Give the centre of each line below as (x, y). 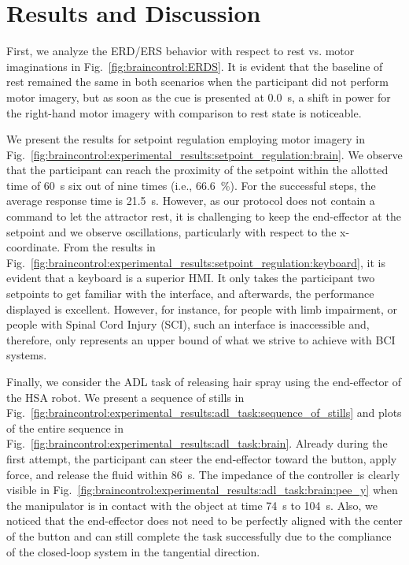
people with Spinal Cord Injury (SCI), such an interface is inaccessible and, (188, 324)
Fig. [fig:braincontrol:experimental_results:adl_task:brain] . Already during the (197, 443)
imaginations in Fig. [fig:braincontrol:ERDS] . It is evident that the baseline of (195, 66)
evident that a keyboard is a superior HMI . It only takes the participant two (191, 278)
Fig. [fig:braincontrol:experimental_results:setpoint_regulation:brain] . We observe (204, 154)
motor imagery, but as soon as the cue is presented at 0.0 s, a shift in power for (199, 97)
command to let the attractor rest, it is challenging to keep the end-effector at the (204, 216)
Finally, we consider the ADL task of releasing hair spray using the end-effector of (204, 381)
